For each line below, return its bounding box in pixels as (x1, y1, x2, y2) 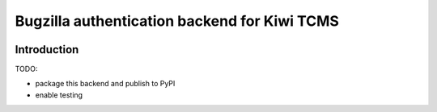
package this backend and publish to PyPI (35, 79, 176, 89)
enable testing (35, 89, 83, 100)
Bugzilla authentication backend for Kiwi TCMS (15, 12, 340, 30)
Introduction (15, 43, 79, 56)
